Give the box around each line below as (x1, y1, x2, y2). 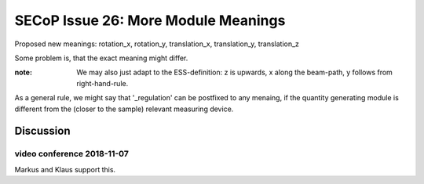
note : (14, 67, 33, 78)
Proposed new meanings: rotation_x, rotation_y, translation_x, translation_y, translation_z (14, 39, 300, 49)
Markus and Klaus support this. (14, 164, 116, 174)
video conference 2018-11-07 (14, 149, 130, 160)
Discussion (14, 124, 71, 138)
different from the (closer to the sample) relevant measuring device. (14, 104, 234, 114)
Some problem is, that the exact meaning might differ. (14, 53, 188, 63)
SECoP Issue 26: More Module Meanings (14, 12, 286, 29)
